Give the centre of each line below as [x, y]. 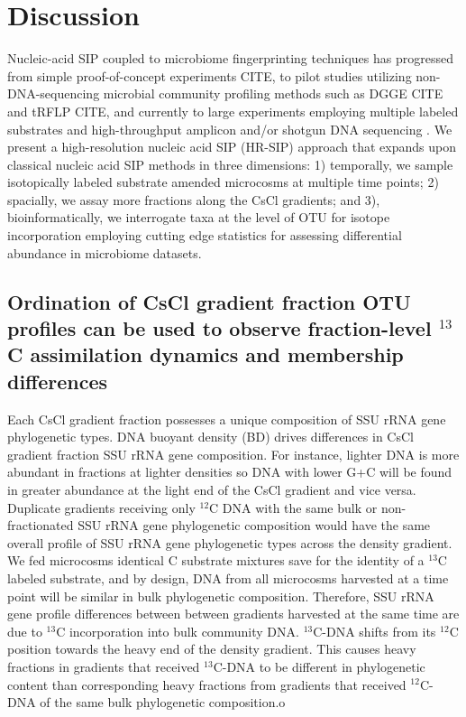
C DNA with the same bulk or [293, 507]
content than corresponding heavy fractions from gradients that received [207, 684]
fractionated [41, 525]
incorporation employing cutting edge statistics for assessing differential [205, 235]
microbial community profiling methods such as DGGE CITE [273, 93]
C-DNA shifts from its [375, 631]
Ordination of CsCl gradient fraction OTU [209, 301]
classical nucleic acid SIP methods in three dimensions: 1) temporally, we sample [230, 164]
